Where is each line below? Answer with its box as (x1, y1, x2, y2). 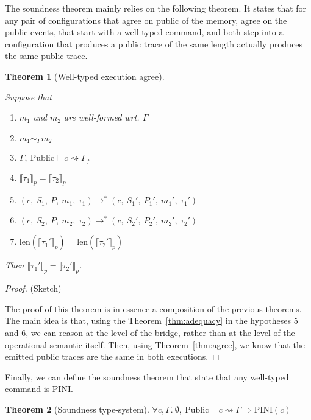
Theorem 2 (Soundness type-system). (5, 403, 149, 415)
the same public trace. (5, 49, 88, 62)
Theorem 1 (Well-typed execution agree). (5, 69, 165, 82)
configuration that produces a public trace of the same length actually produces (5, 37, 303, 50)
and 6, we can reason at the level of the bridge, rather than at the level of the (5, 326, 295, 339)
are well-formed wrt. (63, 111, 140, 124)
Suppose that (5, 90, 52, 103)
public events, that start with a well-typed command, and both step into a (5, 26, 284, 38)
